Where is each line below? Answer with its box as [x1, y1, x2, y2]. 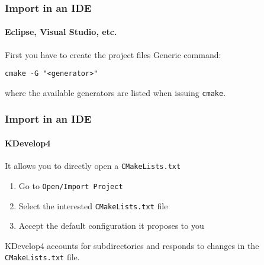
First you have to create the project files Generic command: [5, 48, 221, 60]
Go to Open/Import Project [18, 179, 123, 191]
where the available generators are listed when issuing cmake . [5, 86, 226, 98]
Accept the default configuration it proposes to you [18, 219, 204, 232]
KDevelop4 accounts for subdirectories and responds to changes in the [5, 239, 259, 251]
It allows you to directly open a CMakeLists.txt [5, 159, 181, 172]
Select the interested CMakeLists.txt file [18, 199, 168, 212]
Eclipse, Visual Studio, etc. [5, 25, 117, 38]
